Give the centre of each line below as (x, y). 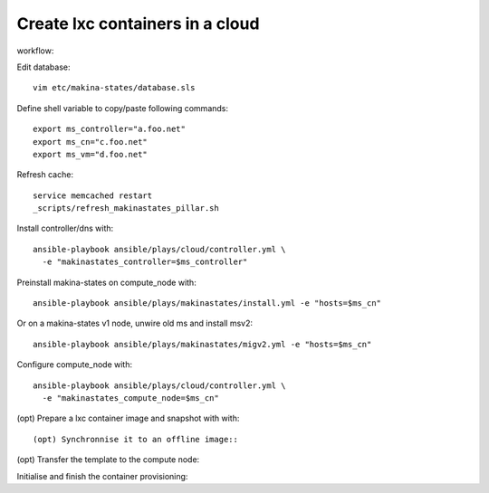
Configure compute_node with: (75, 365)
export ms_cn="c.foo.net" (91, 142)
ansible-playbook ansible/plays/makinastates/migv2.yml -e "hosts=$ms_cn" (202, 344)
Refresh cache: (45, 175)
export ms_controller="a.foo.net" (109, 129)
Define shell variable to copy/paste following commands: (123, 108)
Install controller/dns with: (65, 228)
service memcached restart (93, 195)
